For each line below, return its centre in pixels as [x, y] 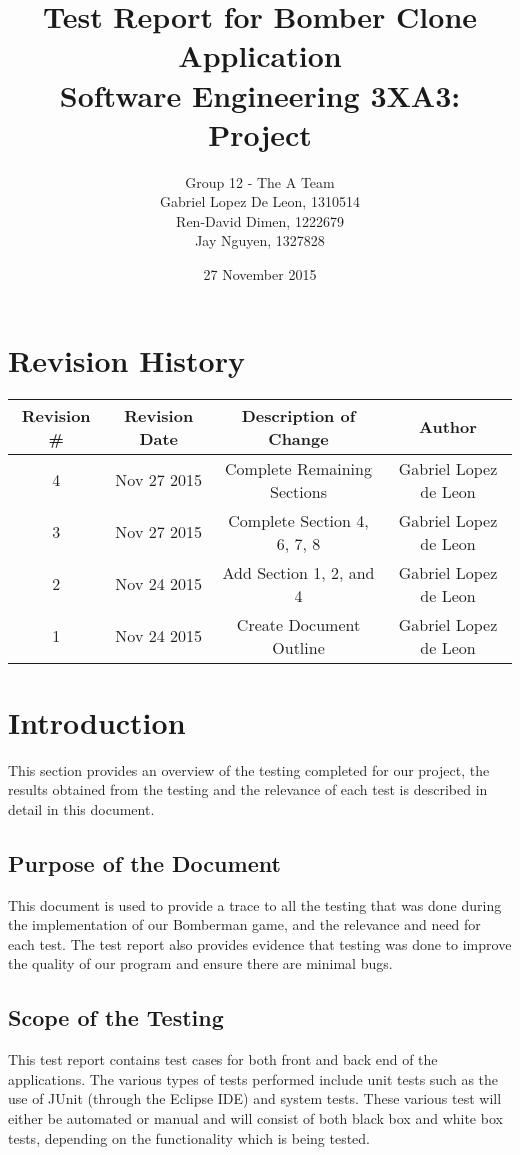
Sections [298, 491]
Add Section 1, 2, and [298, 572]
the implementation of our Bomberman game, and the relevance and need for [244, 924]
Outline [298, 647]
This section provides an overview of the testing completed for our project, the [249, 769]
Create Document [298, 624]
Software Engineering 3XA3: [260, 94]
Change [298, 438]
